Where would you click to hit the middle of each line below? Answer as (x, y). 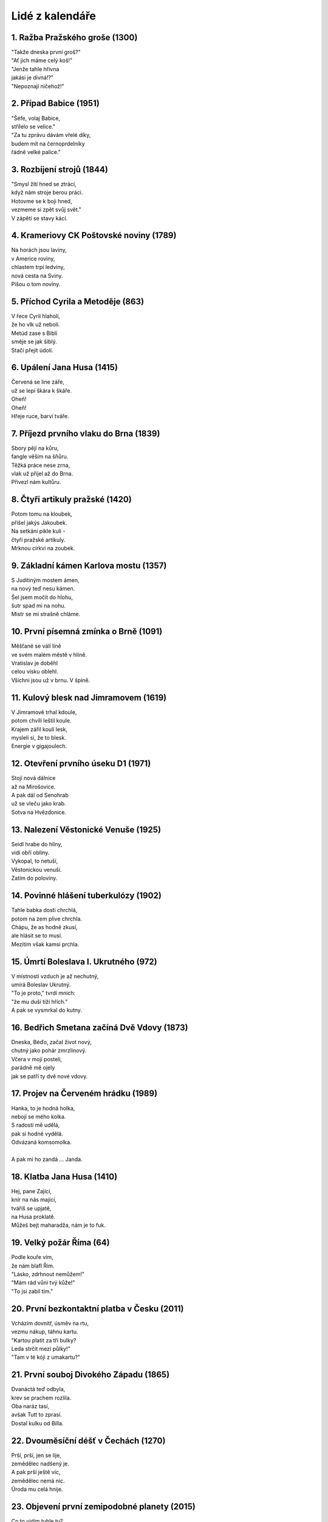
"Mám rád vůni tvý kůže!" (43, 1283)
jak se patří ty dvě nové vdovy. (50, 1076)
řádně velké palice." (36, 152)
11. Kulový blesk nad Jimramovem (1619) (89, 697)
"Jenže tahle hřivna (35, 69)
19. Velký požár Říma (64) (60, 1243)
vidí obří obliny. (30, 853)
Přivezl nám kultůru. (36, 482)
